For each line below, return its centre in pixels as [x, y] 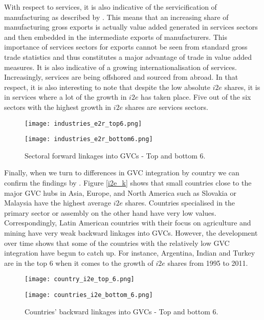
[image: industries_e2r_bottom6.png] [89, 139]
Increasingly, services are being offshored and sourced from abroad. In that [121, 77]
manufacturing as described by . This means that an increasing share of [116, 17]
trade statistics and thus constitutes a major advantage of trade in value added [128, 56]
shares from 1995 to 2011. [208, 262]
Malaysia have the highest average [58, 203]
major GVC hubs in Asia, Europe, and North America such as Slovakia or [120, 192]
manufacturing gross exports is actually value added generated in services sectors [131, 27]
